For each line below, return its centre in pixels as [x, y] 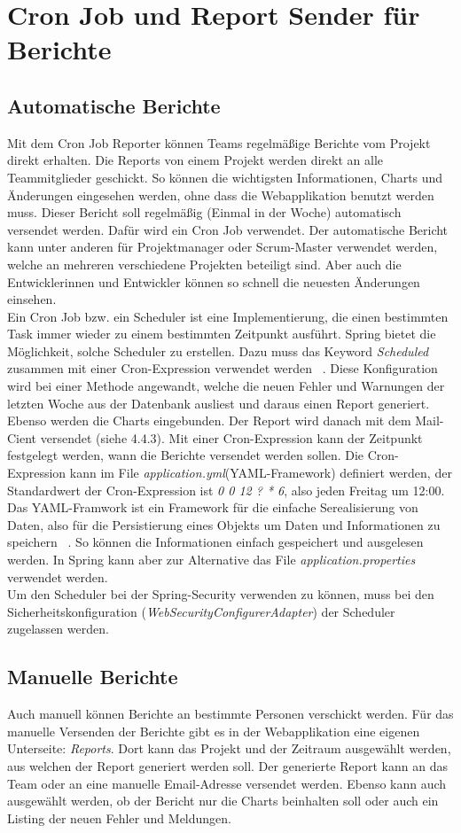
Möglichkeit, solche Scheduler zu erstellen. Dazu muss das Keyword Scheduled [218, 350]
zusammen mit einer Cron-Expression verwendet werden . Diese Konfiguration [223, 368]
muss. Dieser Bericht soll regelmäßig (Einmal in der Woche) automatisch [204, 212]
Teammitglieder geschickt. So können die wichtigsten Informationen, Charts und [225, 177]
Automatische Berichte [114, 105]
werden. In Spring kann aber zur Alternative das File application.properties [211, 560]
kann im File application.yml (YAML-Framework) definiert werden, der [261, 473]
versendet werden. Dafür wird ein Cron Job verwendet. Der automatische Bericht [228, 229]
